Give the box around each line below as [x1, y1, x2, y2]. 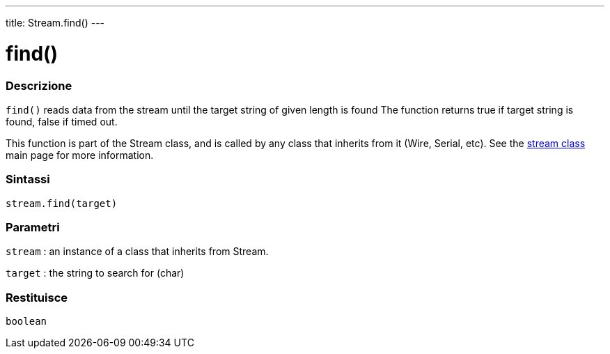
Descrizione [6, 78, 72, 93]
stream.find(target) [6, 197, 118, 209]
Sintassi [6, 172, 50, 187]
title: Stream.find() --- [6, 17, 105, 29]
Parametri [6, 220, 60, 234]
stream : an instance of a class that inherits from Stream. [6, 245, 269, 258]
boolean [6, 316, 47, 328]
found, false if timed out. [6, 115, 118, 128]
